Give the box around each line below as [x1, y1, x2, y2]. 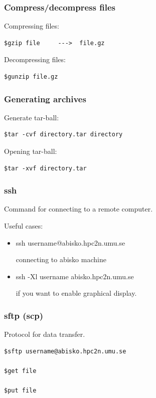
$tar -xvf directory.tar [4, 164, 87, 172]
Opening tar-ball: [4, 146, 57, 156]
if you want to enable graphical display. [16, 288, 137, 298]
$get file [4, 367, 37, 374]
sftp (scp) [4, 309, 44, 321]
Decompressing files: [4, 54, 66, 65]
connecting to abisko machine [16, 254, 106, 265]
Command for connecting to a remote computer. [4, 204, 153, 214]
